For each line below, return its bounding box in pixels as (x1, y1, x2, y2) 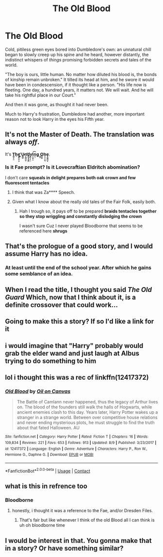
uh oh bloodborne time (19, 522, 65, 528)
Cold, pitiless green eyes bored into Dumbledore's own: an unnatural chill (5, 46, 151, 52)
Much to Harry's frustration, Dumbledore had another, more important (5, 111, 145, 117)
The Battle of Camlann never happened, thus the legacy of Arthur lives (16, 399, 158, 405)
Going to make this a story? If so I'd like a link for (5, 317, 154, 326)
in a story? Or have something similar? (5, 544, 124, 552)
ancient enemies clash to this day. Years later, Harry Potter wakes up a (16, 409, 158, 415)
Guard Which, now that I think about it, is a (5, 293, 136, 301)
